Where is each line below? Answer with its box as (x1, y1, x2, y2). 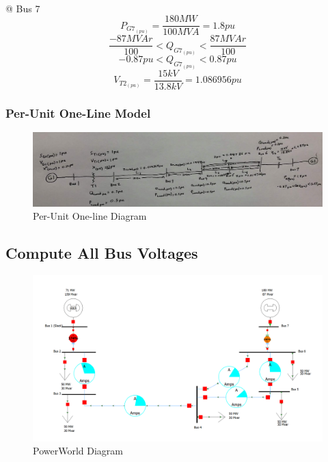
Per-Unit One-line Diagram (33, 209, 147, 223)
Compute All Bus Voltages (5, 242, 198, 264)
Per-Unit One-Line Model (5, 104, 151, 121)
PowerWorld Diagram (33, 444, 123, 458)
